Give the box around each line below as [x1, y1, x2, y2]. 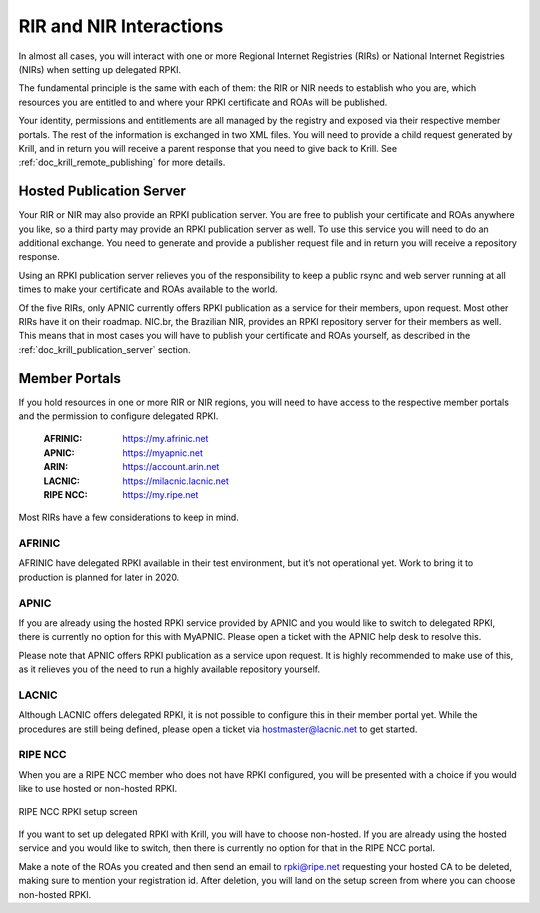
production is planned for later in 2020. [18, 571, 180, 583]
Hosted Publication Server [18, 183, 187, 200]
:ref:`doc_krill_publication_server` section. [18, 343, 191, 355]
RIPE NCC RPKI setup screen [18, 805, 138, 817]
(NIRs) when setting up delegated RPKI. [18, 63, 182, 75]
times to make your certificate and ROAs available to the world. [18, 283, 279, 295]
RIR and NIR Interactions [18, 15, 224, 37]
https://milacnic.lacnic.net [122, 475, 230, 487]
